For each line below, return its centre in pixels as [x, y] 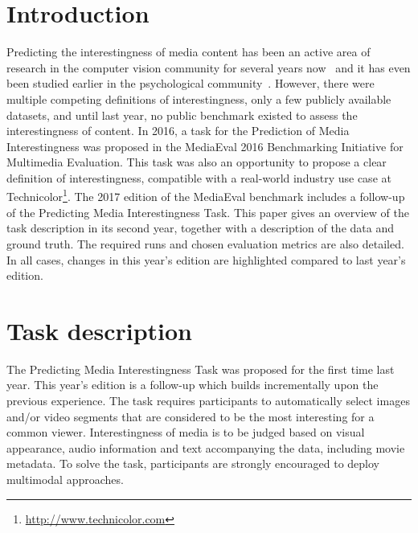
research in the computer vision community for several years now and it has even [209, 67]
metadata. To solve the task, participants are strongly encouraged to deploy [193, 463]
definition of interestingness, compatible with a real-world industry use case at [199, 177]
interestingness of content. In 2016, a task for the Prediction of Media [178, 131]
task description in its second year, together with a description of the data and [200, 228]
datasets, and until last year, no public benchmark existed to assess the [182, 115]
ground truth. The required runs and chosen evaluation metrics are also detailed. [205, 243]
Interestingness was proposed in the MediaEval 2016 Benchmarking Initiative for [205, 146]
